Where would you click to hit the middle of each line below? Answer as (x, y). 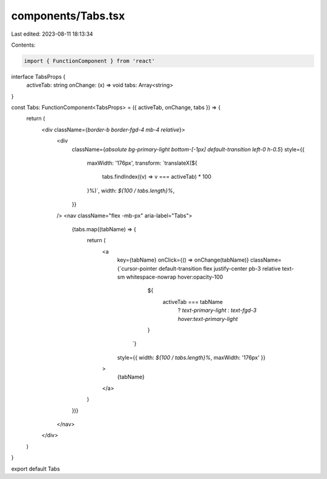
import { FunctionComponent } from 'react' (90, 61)
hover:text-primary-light (208, 319)
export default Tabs (36, 469)
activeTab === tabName (193, 302)
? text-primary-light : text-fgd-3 (217, 310)
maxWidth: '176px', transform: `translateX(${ (142, 163)
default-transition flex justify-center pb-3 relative (220, 268)
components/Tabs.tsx (68, 16)
